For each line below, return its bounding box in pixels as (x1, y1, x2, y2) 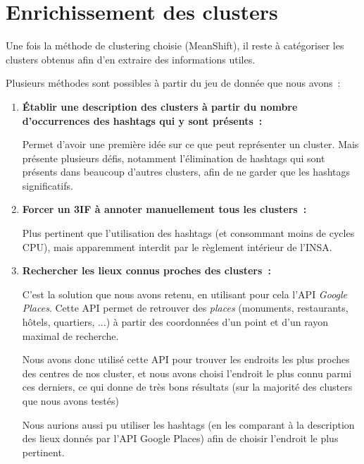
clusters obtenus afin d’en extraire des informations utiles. (6, 51, 256, 66)
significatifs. (22, 178, 73, 193)
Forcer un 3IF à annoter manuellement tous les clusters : (22, 202, 307, 216)
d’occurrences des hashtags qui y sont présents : (22, 113, 263, 128)
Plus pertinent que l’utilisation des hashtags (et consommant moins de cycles (22, 226, 355, 240)
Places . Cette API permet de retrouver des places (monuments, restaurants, (22, 300, 349, 315)
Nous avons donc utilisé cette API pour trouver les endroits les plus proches (22, 352, 350, 367)
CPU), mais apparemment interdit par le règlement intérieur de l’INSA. (22, 239, 332, 254)
